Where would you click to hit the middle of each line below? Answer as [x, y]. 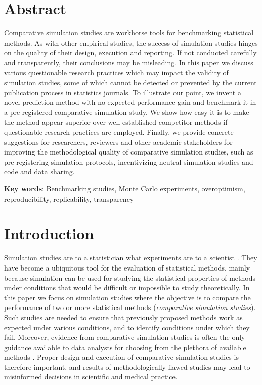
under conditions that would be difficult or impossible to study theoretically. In [127, 287]
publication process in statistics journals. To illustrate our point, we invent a [123, 92]
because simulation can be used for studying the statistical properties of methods [130, 277]
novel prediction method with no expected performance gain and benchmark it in [130, 102]
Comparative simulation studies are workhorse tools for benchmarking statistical [129, 33]
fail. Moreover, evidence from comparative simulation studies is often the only [125, 337]
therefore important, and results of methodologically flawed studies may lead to [127, 367]
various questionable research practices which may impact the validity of [116, 72]
